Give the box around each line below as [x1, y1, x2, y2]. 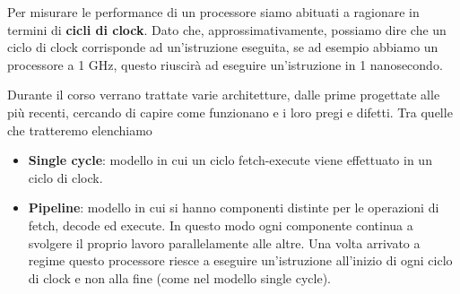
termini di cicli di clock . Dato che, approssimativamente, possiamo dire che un [7, 20, 447, 39]
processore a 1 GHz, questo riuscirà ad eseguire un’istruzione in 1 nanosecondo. [7, 55, 443, 73]
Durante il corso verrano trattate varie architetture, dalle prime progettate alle [7, 85, 440, 104]
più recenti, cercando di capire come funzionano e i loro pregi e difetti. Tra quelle [7, 102, 453, 121]
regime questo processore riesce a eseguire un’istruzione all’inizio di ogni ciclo [28, 251, 453, 270]
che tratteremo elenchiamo [7, 120, 152, 139]
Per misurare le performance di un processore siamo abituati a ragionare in [7, 3, 420, 21]
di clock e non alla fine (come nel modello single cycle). [28, 268, 331, 287]
